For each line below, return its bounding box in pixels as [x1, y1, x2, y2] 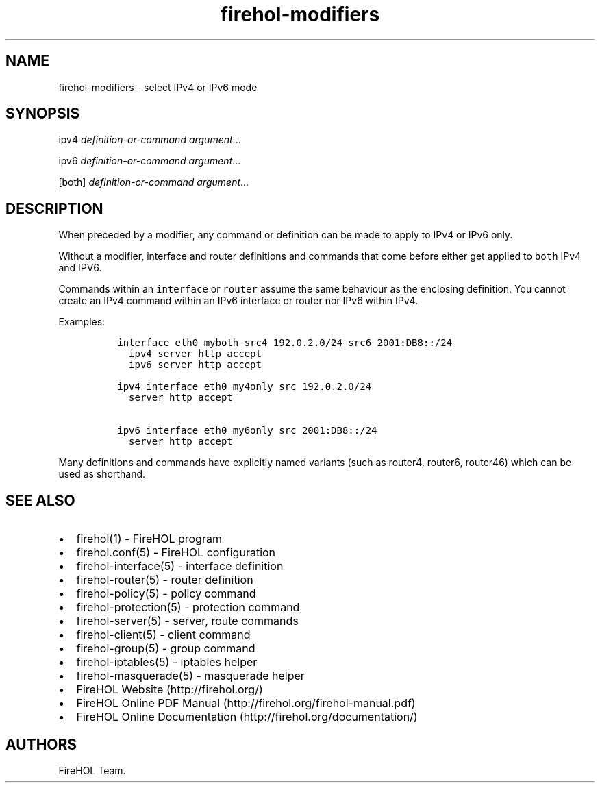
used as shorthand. [58, 468, 146, 480]
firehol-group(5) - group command [76, 641, 255, 656]
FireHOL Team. [58, 764, 126, 776]
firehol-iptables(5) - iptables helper [76, 655, 258, 669]
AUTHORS [5, 735, 77, 753]
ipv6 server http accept [129, 359, 262, 371]
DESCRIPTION [5, 199, 103, 217]
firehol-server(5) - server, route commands [76, 614, 299, 628]
